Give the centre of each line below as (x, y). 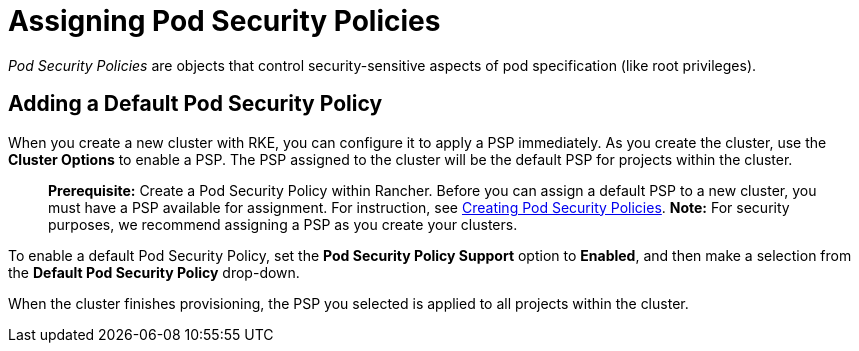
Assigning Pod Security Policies (224, 21)
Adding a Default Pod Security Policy (195, 104)
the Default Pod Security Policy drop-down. (154, 272)
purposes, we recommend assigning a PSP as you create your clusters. (283, 224)
